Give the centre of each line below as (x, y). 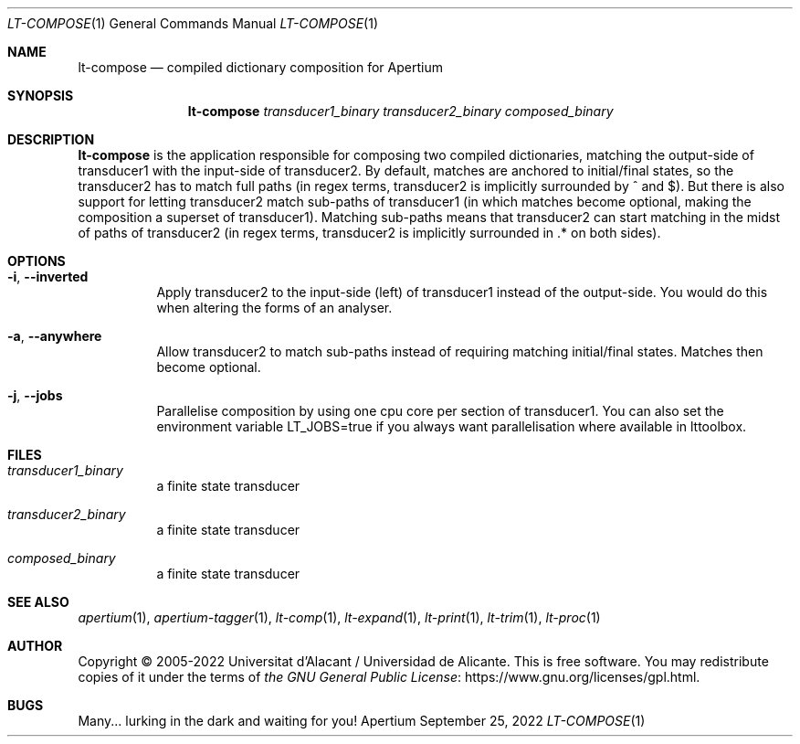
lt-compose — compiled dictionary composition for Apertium (260, 67)
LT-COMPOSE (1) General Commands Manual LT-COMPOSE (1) (193, 23)
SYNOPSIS (41, 96)
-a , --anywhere (55, 336)
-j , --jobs (35, 395)
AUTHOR (35, 646)
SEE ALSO (38, 602)
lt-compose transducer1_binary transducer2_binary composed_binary (400, 111)
